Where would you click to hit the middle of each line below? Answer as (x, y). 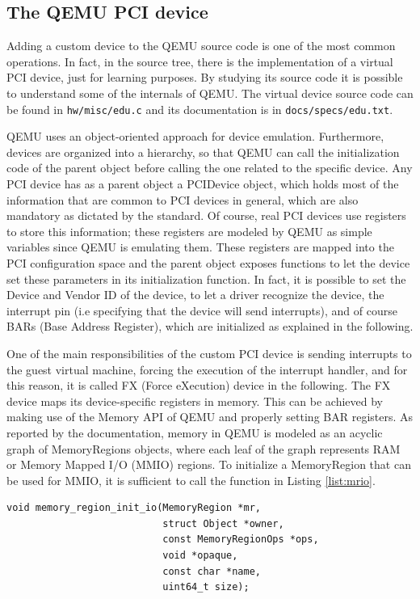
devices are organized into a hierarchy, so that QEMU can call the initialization (203, 152)
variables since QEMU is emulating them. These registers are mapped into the (200, 247)
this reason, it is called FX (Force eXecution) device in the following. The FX (199, 385)
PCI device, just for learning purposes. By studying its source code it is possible (205, 77)
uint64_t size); (206, 587)
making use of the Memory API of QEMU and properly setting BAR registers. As (210, 417)
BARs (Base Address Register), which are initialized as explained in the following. (210, 326)
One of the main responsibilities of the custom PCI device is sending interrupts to (209, 353)
